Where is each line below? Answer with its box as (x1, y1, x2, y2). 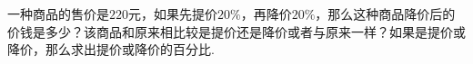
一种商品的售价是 (7, 5, 109, 23)
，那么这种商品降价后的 (315, 5, 456, 23)
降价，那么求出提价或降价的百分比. (7, 40, 215, 59)
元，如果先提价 (128, 5, 217, 23)
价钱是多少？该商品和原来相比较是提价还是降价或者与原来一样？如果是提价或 (7, 22, 466, 41)
